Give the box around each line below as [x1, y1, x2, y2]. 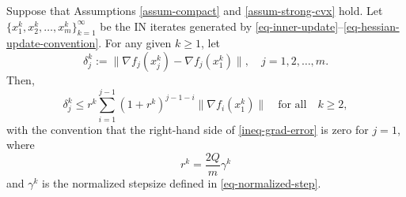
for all [278, 99, 307, 111]
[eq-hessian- [343, 17, 400, 34]
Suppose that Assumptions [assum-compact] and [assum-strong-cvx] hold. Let [6, 2, 383, 18]
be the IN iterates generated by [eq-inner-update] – [100, 17, 344, 34]
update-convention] [6, 35, 99, 51]
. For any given [98, 35, 172, 51]
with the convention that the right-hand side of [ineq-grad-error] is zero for [6, 121, 369, 137]
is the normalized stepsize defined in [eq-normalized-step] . [42, 174, 321, 191]
